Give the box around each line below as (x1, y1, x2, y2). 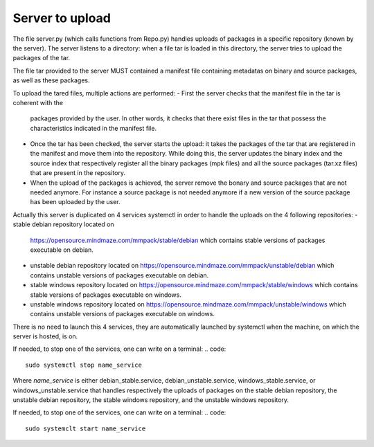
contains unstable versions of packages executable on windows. (30, 310, 215, 318)
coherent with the (12, 98, 64, 107)
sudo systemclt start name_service (25, 424, 146, 432)
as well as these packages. (12, 76, 90, 84)
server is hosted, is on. (12, 332, 78, 340)
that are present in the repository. (30, 169, 126, 177)
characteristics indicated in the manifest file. (30, 124, 157, 132)
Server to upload (12, 10, 111, 26)
